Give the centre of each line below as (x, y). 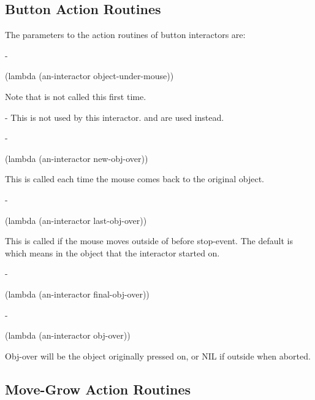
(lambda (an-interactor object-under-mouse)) (89, 76)
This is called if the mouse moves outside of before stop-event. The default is (149, 241)
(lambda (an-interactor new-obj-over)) (77, 158)
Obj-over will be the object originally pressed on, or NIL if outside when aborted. (158, 356)
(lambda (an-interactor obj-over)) (68, 335)
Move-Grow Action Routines (98, 389)
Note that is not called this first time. (76, 96)
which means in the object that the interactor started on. (112, 252)
